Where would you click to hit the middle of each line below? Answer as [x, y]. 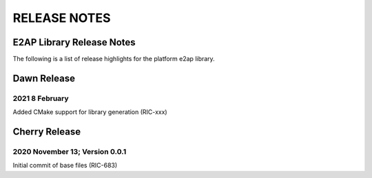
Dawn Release [44, 78]
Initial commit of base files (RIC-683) [65, 166]
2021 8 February [41, 98]
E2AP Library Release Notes [74, 42]
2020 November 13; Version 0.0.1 [70, 152]
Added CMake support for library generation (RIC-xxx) [90, 112]
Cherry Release [47, 132]
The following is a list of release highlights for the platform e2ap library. [114, 59]
